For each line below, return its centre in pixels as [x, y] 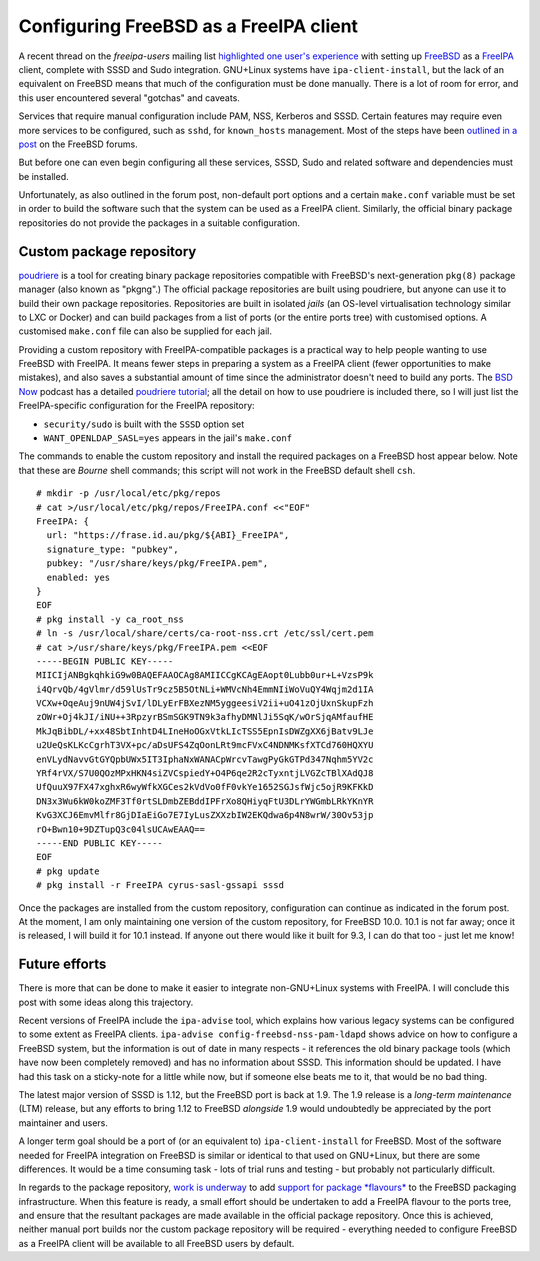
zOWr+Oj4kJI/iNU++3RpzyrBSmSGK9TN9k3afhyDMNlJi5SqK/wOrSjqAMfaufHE [205, 717]
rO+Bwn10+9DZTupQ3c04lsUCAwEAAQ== [120, 829]
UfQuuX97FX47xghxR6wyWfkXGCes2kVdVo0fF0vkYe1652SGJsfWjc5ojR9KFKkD [205, 787]
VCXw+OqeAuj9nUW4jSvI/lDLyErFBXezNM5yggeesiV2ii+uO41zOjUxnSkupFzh [205, 703]
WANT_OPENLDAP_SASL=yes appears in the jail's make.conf [168, 438]
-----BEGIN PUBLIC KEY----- [105, 661]
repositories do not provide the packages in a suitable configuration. [159, 222]
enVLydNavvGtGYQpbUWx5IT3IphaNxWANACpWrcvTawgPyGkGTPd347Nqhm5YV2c [205, 759]
